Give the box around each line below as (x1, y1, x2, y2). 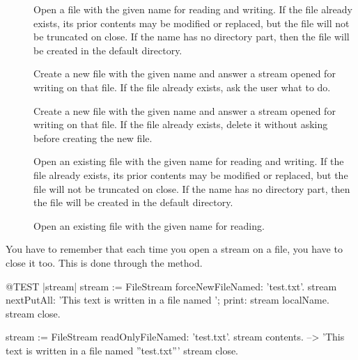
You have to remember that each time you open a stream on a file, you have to (6, 242, 343, 256)
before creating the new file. (33, 130, 153, 145)
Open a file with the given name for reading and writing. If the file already (33, 2, 352, 16)
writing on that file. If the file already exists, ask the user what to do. (33, 79, 331, 94)
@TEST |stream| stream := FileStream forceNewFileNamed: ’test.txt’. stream (6, 279, 337, 293)
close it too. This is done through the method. (6, 255, 203, 269)
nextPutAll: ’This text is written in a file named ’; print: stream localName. (6, 292, 329, 307)
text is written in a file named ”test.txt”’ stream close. (6, 343, 239, 357)
